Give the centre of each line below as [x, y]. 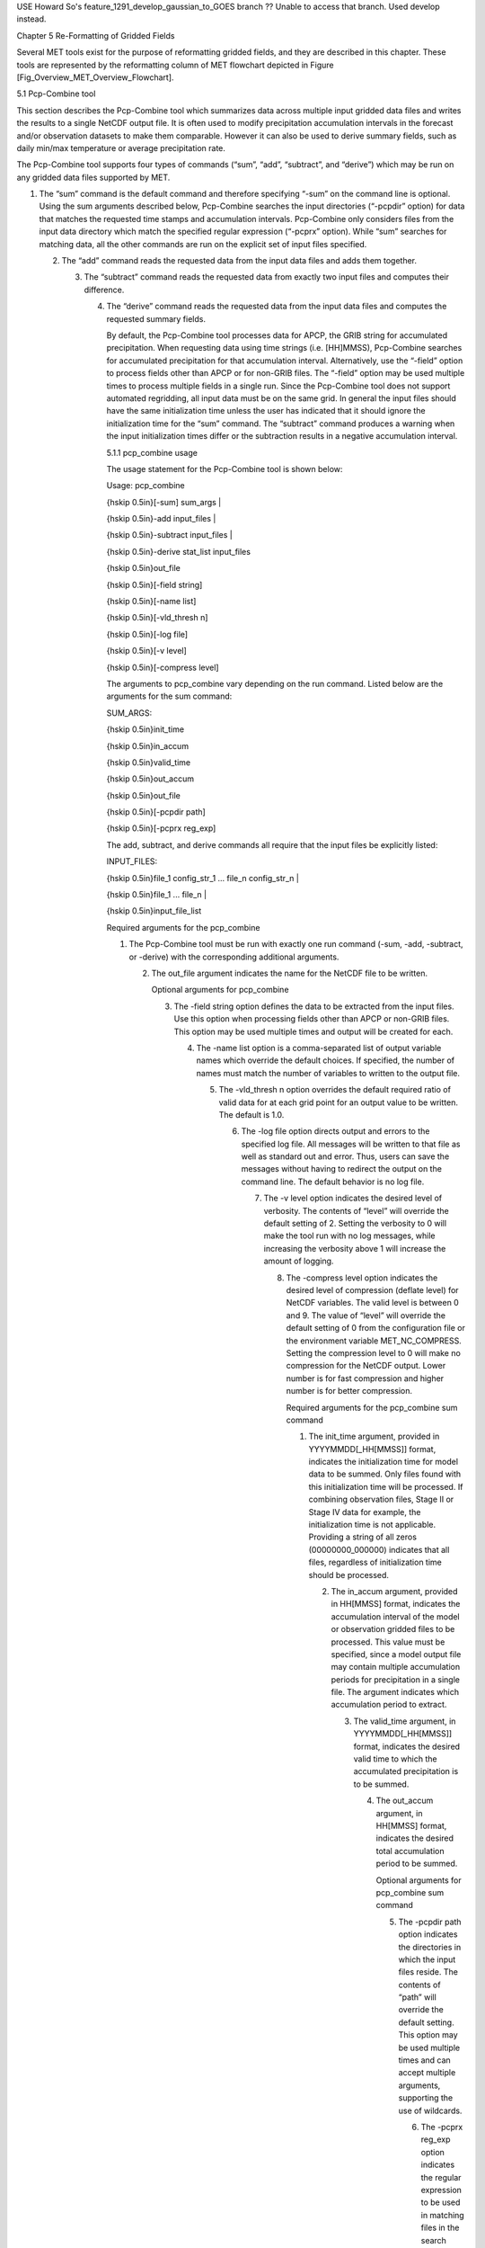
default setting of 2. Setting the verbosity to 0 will [355, 1224]
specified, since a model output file [396, 1654]
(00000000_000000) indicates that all [379, 1549]
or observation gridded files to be [393, 1629]
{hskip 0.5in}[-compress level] [163, 667]
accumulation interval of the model [395, 1616]
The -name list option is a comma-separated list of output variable [319, 1048]
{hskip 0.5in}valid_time [149, 762]
